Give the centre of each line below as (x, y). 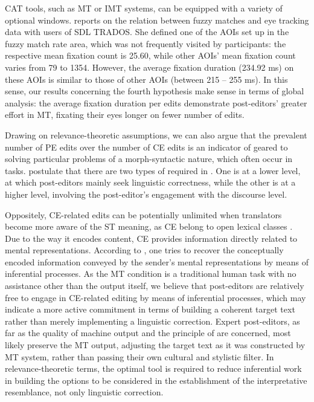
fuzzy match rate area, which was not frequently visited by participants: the (146, 43)
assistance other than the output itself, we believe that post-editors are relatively (155, 286)
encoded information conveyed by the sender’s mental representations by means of (157, 261)
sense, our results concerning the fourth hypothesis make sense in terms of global (155, 91)
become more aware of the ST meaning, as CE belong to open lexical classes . (149, 226)
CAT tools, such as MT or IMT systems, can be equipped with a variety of (144, 8)
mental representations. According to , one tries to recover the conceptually (144, 250)
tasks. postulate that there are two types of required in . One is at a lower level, (153, 170)
